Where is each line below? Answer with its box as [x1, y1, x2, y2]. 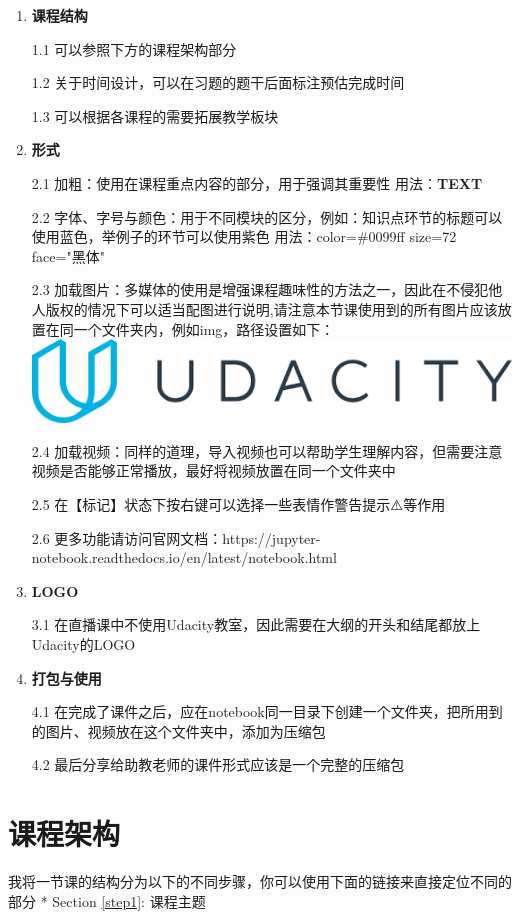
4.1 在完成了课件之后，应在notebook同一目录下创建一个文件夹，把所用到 [31, 701, 503, 722]
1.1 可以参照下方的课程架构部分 [31, 38, 237, 59]
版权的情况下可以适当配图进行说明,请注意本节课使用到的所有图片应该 [45, 298, 498, 319]
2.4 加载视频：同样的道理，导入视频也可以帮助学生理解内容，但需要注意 [31, 440, 503, 461]
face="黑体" [31, 245, 105, 266]
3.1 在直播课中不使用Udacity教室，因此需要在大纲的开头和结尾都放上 [31, 614, 481, 635]
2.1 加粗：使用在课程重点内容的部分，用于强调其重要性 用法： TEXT [31, 172, 483, 193]
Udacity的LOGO [31, 633, 136, 654]
